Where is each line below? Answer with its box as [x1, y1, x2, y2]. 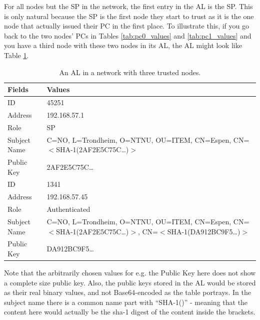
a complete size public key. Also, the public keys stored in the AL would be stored [4, 277, 256, 287]
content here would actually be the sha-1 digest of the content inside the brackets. [4, 306, 255, 317]
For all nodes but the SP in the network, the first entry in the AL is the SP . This [4, 1, 253, 11]
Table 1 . [4, 50, 29, 60]
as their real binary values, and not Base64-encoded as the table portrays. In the [4, 287, 251, 297]
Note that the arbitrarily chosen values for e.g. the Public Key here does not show [4, 267, 256, 278]
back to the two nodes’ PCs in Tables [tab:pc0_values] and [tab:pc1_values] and [4, 30, 251, 41]
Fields [7, 84, 28, 95]
